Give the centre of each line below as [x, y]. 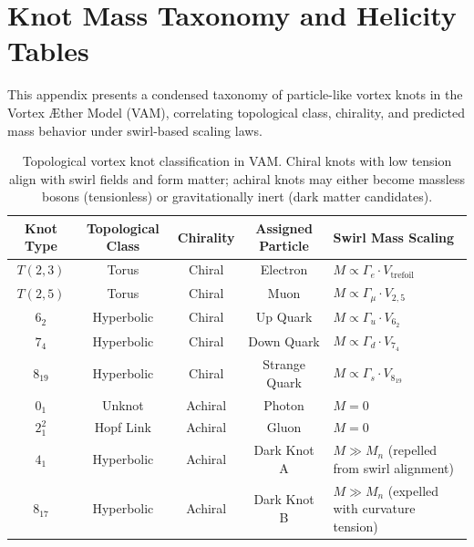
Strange [284, 364]
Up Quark [284, 317]
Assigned [284, 227]
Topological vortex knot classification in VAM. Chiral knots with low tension [237, 161]
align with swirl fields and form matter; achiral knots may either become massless [237, 178]
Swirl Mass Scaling [394, 237]
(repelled [412, 450]
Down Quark [284, 341]
